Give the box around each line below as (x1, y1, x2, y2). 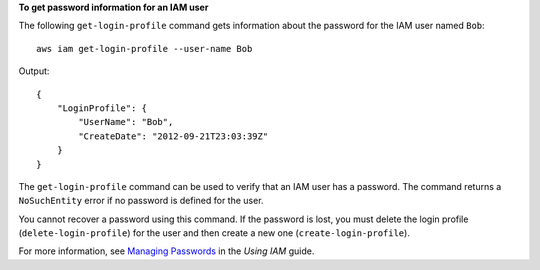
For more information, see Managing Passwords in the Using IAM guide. (18, 245, 315, 257)
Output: (18, 65, 50, 77)
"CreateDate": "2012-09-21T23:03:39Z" (78, 130, 269, 142)
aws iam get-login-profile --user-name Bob (36, 43, 253, 54)
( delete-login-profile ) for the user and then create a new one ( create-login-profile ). (18, 227, 410, 239)
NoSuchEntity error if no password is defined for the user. (18, 195, 264, 207)
